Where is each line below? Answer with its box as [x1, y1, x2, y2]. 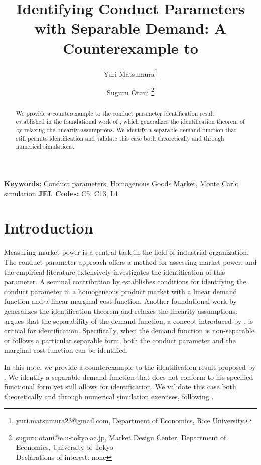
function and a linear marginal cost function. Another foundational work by [4, 296, 237, 306]
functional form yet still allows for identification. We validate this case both [4, 381, 236, 392]
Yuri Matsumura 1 [103, 67, 158, 79]
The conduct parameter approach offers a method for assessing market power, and [4, 256, 257, 267]
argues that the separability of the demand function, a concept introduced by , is [4, 315, 253, 326]
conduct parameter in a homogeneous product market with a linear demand [4, 286, 237, 296]
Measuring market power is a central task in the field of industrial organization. [4, 247, 249, 257]
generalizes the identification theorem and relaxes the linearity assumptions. [4, 305, 237, 316]
